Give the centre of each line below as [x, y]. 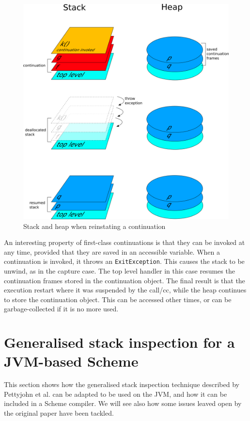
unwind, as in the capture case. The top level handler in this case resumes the [119, 270]
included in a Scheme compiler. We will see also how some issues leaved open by [123, 403]
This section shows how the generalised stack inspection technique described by [122, 384]
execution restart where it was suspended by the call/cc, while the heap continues [125, 290]
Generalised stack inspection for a [119, 342]
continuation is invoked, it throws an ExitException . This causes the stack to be [124, 261]
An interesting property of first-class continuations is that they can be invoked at [125, 242]
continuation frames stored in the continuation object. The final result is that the [125, 280]
